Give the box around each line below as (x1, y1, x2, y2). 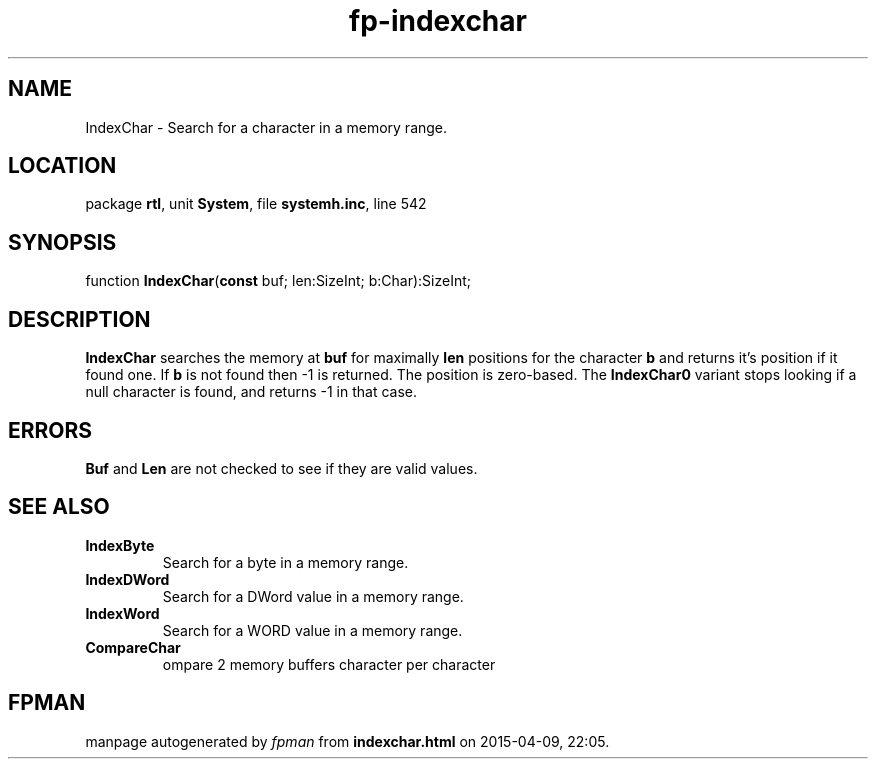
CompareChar (85, 638, 181, 656)
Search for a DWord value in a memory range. (162, 587, 464, 605)
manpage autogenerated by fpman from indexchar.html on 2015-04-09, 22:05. (85, 732, 610, 750)
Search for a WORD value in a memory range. (162, 621, 463, 639)
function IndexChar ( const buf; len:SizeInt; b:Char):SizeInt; (85, 272, 471, 290)
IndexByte (85, 536, 155, 554)
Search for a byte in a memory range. (162, 553, 409, 571)
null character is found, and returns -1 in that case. (85, 383, 417, 401)
